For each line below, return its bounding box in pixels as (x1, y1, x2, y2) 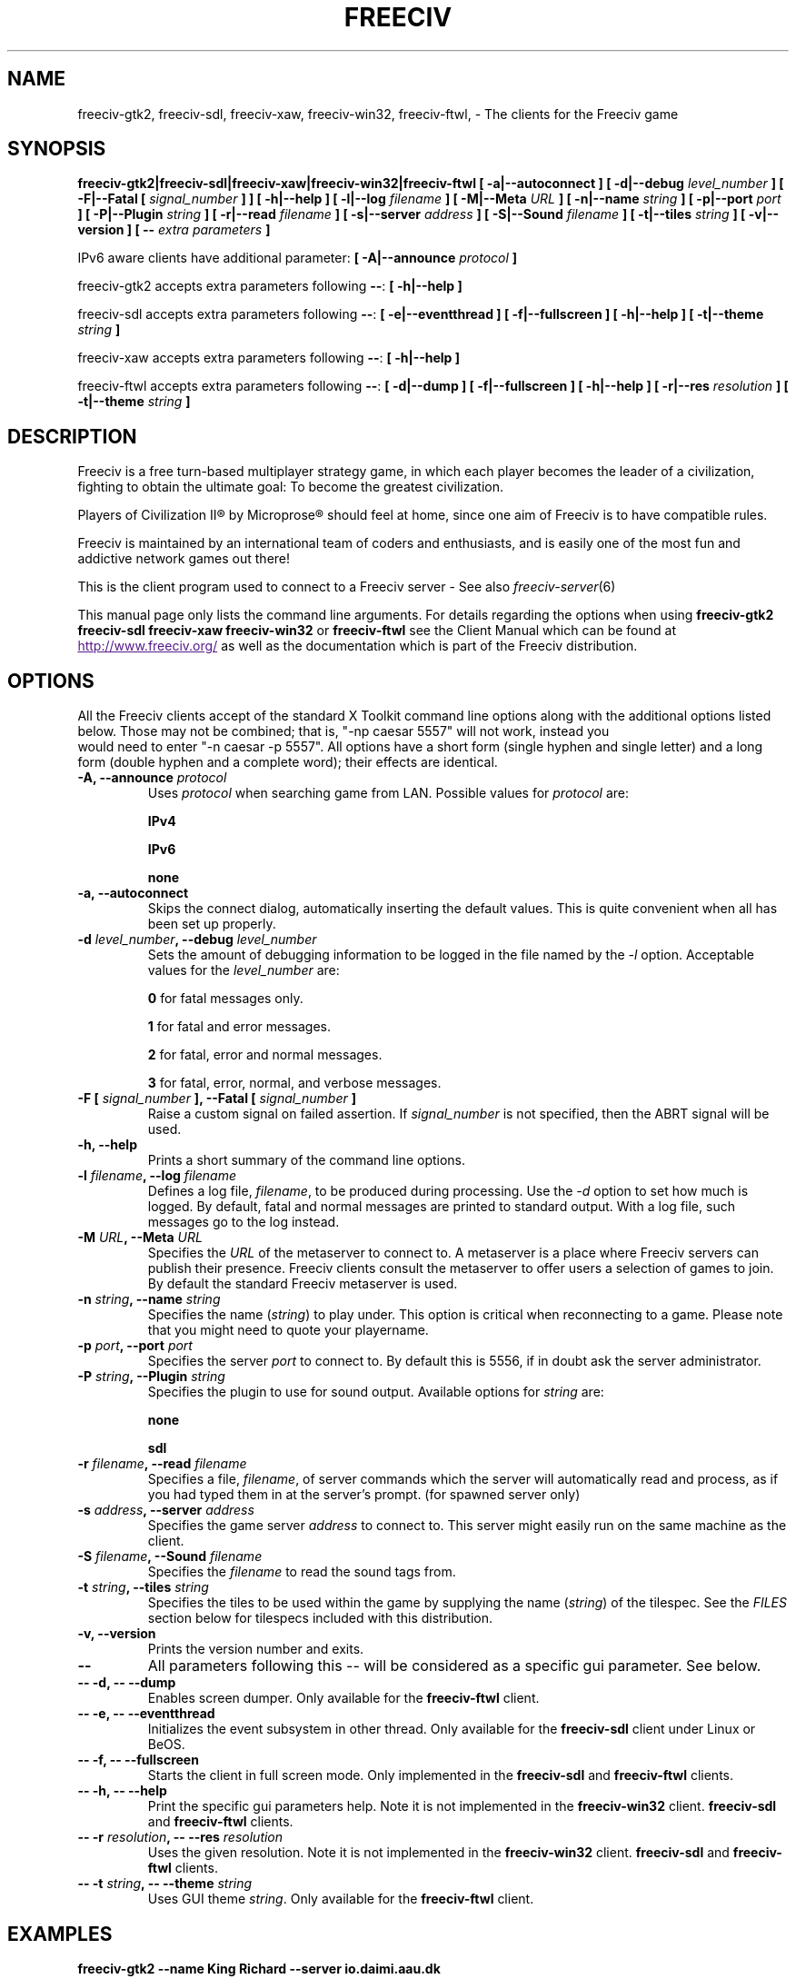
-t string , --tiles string (77, 1579, 209, 1596)
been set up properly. (147, 916, 276, 932)
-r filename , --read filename (77, 1456, 247, 1472)
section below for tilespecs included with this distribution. (147, 1610, 493, 1626)
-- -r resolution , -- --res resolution (77, 1829, 284, 1845)
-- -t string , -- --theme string (77, 1875, 253, 1892)
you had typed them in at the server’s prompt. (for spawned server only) (147, 1487, 581, 1503)
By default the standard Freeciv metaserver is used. (147, 1276, 458, 1292)
